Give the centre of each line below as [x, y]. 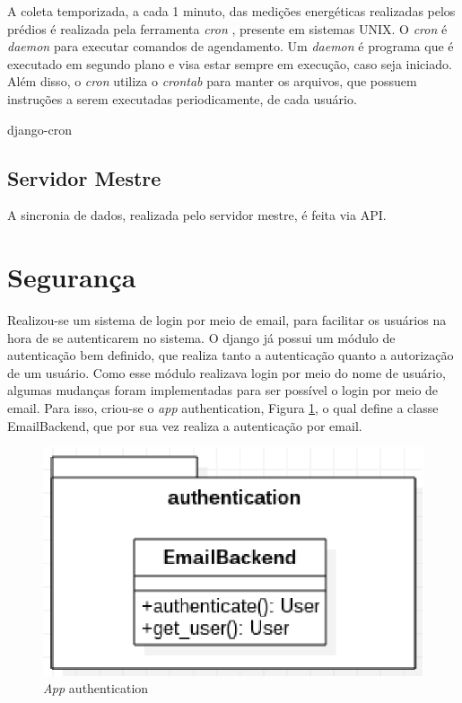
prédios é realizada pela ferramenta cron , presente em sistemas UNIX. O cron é [227, 28]
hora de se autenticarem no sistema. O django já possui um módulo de [201, 337]
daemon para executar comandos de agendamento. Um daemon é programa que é [231, 46]
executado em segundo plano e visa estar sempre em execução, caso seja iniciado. [230, 63]
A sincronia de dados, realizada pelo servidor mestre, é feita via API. [197, 215]
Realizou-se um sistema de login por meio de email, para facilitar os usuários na [227, 320]
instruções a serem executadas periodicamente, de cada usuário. [182, 98]
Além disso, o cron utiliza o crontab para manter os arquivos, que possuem [212, 81]
